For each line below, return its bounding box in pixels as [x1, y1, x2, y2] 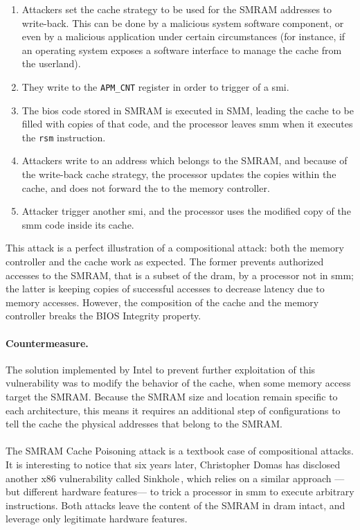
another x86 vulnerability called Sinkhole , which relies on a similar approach [6, 470, 332, 485]
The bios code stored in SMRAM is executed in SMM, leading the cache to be [21, 103, 354, 117]
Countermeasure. [6, 335, 89, 350]
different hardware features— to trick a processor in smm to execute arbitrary [23, 484, 354, 499]
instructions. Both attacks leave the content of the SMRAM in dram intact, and [6, 497, 345, 512]
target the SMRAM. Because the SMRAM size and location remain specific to [6, 389, 338, 403]
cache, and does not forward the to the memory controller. [21, 180, 270, 195]
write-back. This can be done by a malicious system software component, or [21, 15, 344, 30]
